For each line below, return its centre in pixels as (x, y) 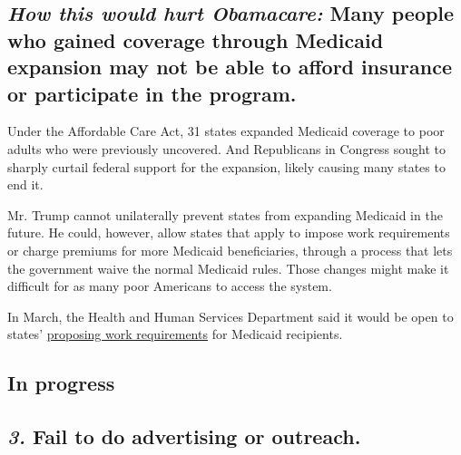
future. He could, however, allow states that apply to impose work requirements (229, 232)
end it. (25, 184)
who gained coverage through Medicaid (196, 39)
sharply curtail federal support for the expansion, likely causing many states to (226, 166)
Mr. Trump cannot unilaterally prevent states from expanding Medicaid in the (225, 214)
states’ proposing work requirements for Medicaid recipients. (175, 334)
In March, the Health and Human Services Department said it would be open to (230, 316)
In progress (61, 383)
